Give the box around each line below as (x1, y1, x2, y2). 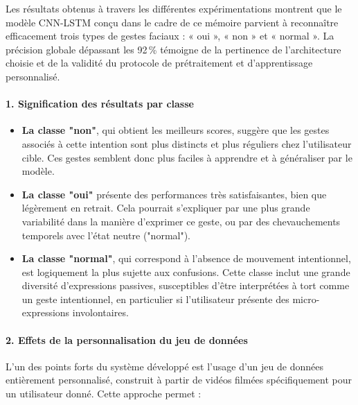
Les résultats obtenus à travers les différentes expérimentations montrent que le (6, 1, 342, 15)
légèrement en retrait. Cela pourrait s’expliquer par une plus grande (21, 200, 310, 215)
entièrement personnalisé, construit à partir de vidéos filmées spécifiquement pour (6, 372, 352, 387)
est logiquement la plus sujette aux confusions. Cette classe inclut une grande (21, 264, 350, 279)
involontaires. (72, 305, 129, 320)
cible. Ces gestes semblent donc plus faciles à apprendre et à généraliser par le (21, 150, 352, 164)
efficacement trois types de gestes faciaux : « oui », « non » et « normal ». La (6, 28, 334, 43)
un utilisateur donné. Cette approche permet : (6, 386, 202, 401)
